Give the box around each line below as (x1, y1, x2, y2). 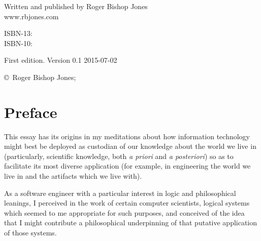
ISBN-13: (4, 28, 32, 38)
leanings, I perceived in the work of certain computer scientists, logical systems (4, 197, 250, 208)
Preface (4, 101, 57, 122)
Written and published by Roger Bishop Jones (4, 1, 148, 11)
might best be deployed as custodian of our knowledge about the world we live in (4, 141, 256, 151)
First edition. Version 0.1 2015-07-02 (4, 55, 117, 65)
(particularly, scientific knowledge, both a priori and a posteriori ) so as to (4, 150, 234, 161)
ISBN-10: (4, 37, 32, 48)
